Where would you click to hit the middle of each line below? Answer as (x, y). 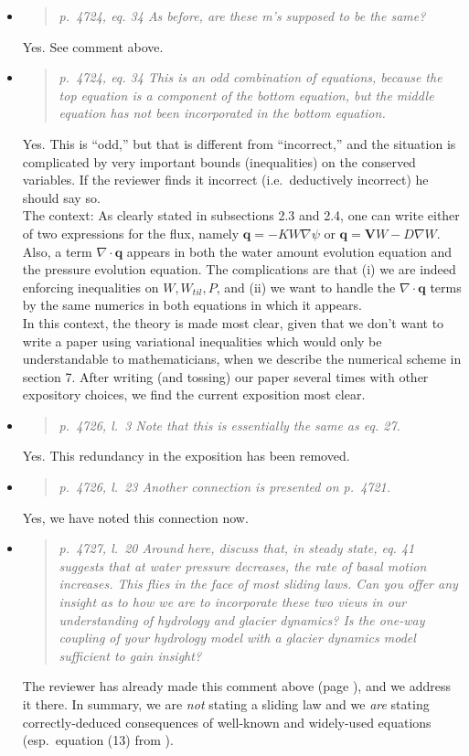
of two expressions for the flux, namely (131, 233)
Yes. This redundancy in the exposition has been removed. (186, 456)
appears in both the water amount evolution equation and (289, 251)
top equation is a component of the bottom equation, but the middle (246, 95)
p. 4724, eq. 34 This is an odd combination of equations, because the (250, 77)
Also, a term (57, 251)
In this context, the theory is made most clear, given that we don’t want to (233, 322)
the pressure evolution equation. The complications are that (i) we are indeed (239, 269)
